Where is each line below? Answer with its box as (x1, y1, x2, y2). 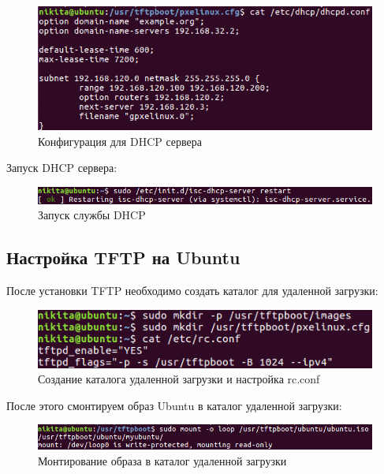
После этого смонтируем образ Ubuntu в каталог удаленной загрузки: (6, 397, 342, 413)
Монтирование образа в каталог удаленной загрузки (38, 452, 287, 468)
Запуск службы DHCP (38, 207, 146, 223)
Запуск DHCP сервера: (6, 159, 117, 176)
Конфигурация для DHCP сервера (38, 132, 203, 149)
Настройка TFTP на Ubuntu (6, 245, 240, 270)
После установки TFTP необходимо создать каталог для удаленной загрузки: (6, 282, 378, 299)
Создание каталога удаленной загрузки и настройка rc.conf (38, 371, 320, 387)
